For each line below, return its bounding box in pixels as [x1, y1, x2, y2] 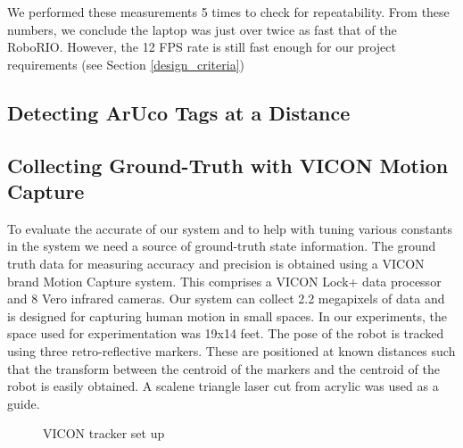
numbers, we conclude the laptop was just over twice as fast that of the [7, 20, 397, 38]
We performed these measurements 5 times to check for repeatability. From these [7, 3, 450, 21]
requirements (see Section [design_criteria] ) [7, 54, 245, 73]
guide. [7, 394, 40, 412]
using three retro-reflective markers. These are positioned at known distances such [7, 341, 456, 360]
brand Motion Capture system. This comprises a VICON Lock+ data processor [7, 271, 442, 290]
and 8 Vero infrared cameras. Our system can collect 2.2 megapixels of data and [7, 289, 445, 308]
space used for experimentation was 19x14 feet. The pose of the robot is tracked [7, 324, 444, 343]
